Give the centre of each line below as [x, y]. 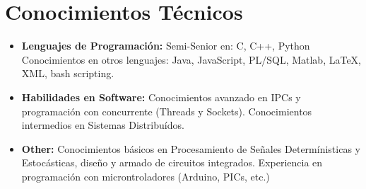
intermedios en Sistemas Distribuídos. [103, 125]
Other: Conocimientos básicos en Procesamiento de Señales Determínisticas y [191, 148]
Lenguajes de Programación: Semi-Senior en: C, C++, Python [166, 46]
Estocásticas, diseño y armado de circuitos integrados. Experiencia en [172, 162]
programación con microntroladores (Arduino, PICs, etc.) [146, 176]
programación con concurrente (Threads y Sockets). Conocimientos [167, 111]
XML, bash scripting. [68, 73]
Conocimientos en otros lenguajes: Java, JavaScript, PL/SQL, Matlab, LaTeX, [191, 59]
